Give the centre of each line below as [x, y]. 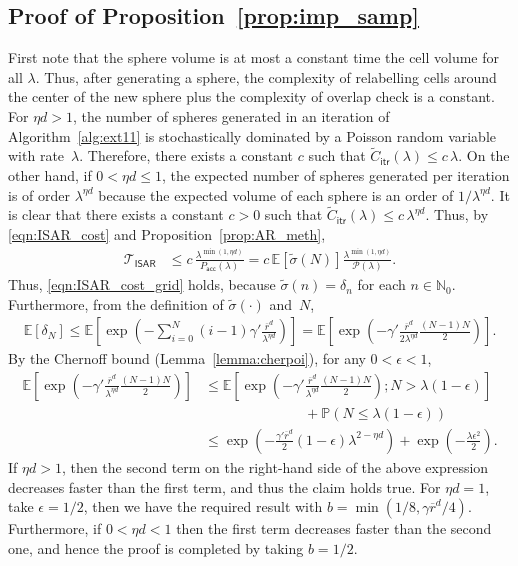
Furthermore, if [55, 528]
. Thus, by [457, 214]
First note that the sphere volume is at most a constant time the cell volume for [254, 57]
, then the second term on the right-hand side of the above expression [275, 466]
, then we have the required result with [203, 506]
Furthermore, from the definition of [116, 303]
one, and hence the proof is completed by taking [156, 547]
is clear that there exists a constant [116, 214]
